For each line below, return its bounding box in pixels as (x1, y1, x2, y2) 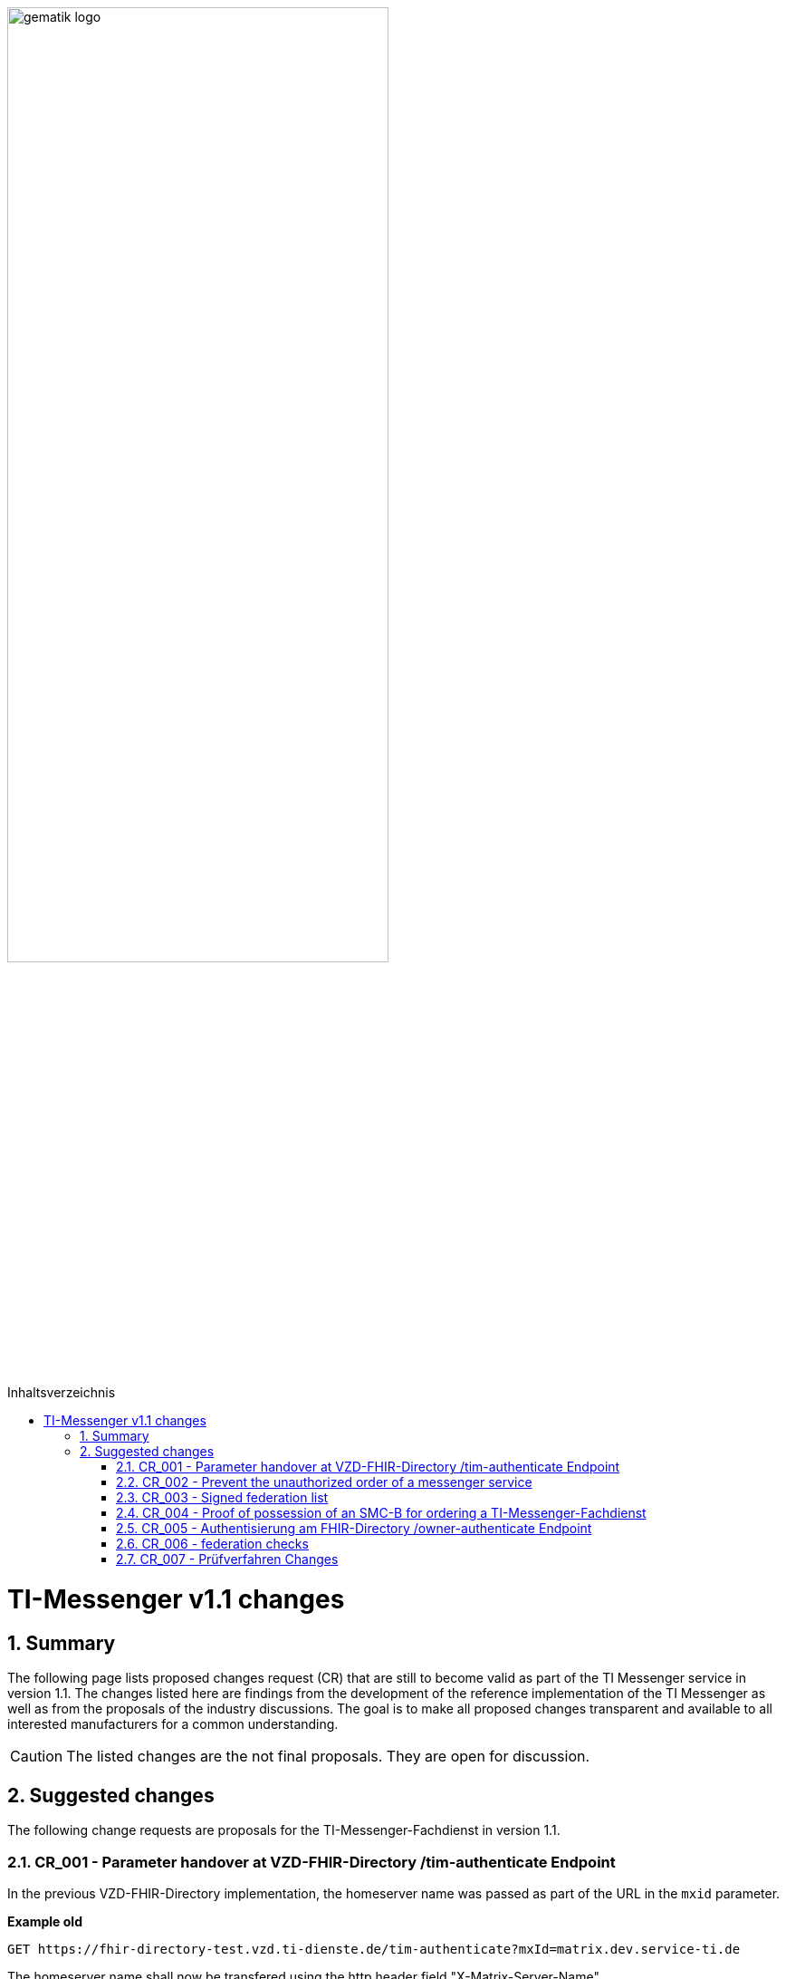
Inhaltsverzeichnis (7, 1385, 116, 1401)
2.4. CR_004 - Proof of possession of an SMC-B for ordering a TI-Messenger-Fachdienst (116, 1505, 647, 1521)
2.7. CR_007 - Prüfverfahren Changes (116, 1551, 339, 1568)
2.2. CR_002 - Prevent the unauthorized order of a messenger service (116, 1474, 532, 1491)
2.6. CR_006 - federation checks (116, 1536, 309, 1552)
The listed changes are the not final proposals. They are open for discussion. (66, 1747, 590, 1766)
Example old (7, 1913, 82, 1929)
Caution (10, 1747, 63, 1766)
